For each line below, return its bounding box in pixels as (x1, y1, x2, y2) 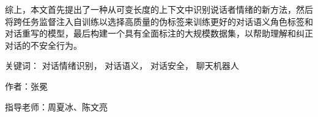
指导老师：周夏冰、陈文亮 (5, 100, 108, 113)
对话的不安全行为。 (5, 38, 82, 51)
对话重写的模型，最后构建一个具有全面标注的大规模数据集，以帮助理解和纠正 (5, 27, 313, 40)
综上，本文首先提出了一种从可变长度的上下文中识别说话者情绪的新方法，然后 (5, 3, 313, 15)
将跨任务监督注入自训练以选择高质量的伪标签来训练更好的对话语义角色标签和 (5, 15, 313, 27)
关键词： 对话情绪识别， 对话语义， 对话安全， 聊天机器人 (5, 59, 239, 72)
